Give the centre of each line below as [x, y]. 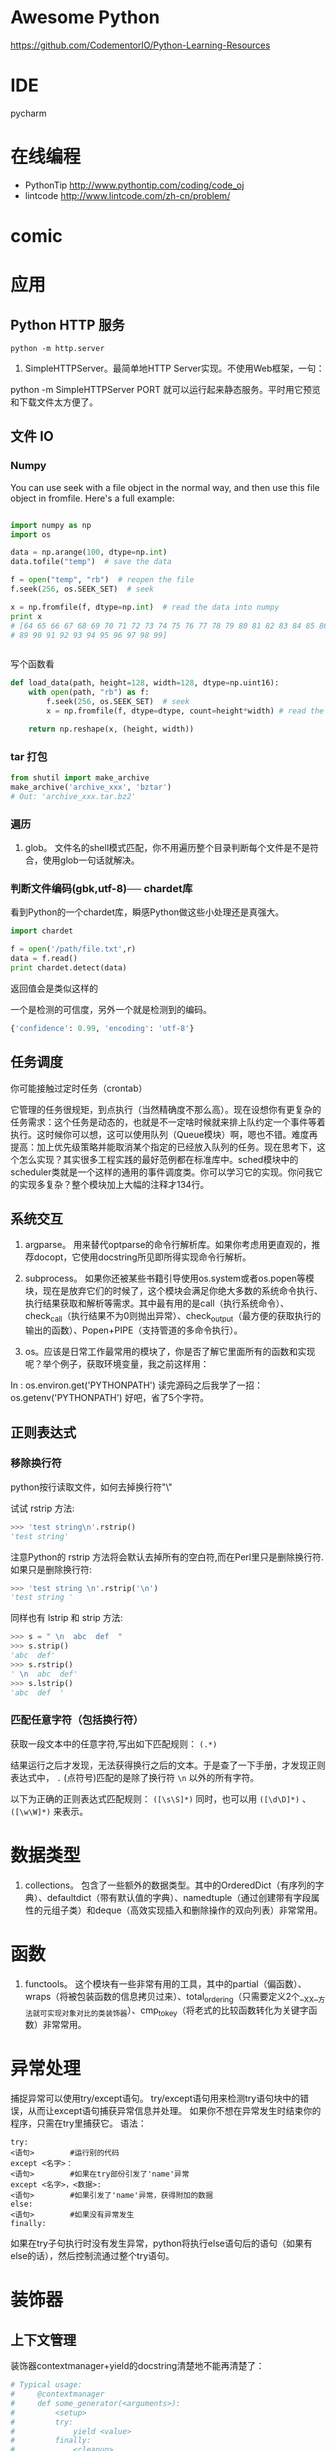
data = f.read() [44, 959]
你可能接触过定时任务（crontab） [79, 1088]
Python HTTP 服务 [67, 324]
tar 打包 [29, 756]
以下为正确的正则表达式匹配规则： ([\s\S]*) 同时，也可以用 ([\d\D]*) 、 [161, 1798]
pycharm [28, 113]
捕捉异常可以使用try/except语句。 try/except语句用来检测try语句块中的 [155, 2098]
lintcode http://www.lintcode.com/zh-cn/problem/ [127, 195]
